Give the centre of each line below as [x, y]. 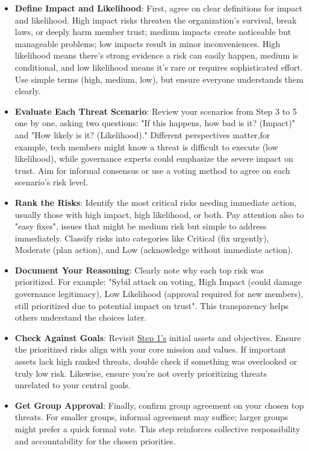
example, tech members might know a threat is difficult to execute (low [146, 146]
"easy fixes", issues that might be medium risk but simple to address [141, 226]
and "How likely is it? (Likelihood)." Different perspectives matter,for [142, 134]
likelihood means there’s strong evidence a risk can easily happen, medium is [157, 55]
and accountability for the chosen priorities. [95, 440]
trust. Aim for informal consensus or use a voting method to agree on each [152, 170]
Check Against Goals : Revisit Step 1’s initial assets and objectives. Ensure [158, 337]
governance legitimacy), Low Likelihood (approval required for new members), [159, 294]
